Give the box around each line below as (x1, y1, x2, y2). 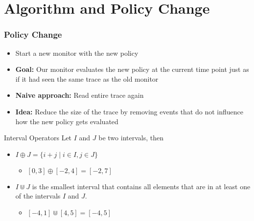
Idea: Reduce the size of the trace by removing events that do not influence (15, 106, 244, 116)
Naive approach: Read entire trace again (15, 90, 144, 100)
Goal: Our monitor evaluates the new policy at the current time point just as (15, 64, 249, 74)
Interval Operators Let (4, 133, 72, 143)
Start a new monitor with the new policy (15, 47, 139, 58)
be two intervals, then (98, 133, 163, 143)
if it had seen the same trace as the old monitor (15, 73, 159, 84)
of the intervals (15, 191, 61, 201)
